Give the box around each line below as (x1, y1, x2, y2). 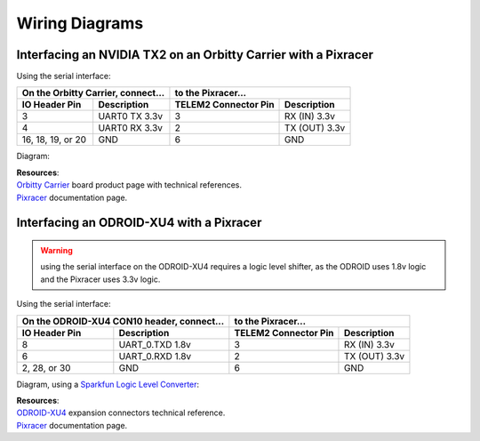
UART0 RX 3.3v (98, 122, 164, 134)
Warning (40, 245, 73, 256)
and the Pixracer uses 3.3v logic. (40, 274, 161, 285)
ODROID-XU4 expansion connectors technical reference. (16, 407, 226, 418)
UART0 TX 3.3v (98, 110, 164, 123)
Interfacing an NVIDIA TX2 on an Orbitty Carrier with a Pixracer (16, 47, 373, 62)
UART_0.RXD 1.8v (118, 349, 192, 362)
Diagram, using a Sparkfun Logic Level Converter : (16, 379, 200, 389)
